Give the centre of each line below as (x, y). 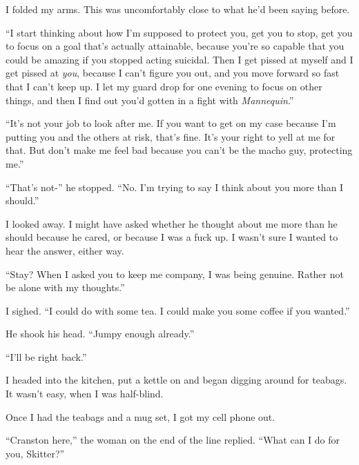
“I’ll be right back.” (46, 356)
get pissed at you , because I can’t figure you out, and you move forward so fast (173, 73)
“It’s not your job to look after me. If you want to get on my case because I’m (171, 123)
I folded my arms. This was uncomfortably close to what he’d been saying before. (178, 9)
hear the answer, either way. (65, 250)
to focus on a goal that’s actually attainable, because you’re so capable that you (175, 46)
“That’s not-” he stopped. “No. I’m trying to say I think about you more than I (175, 187)
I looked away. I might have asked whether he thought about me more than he (172, 223)
